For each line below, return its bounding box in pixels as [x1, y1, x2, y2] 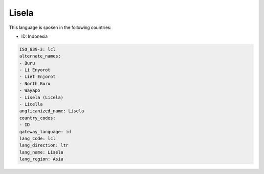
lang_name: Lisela [19, 149, 64, 155]
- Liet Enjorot [19, 74, 56, 79]
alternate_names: [19, 53, 61, 59]
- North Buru [19, 81, 51, 86]
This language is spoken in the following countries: [9, 25, 111, 30]
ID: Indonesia [21, 33, 48, 39]
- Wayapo [19, 88, 41, 93]
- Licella [19, 101, 43, 107]
